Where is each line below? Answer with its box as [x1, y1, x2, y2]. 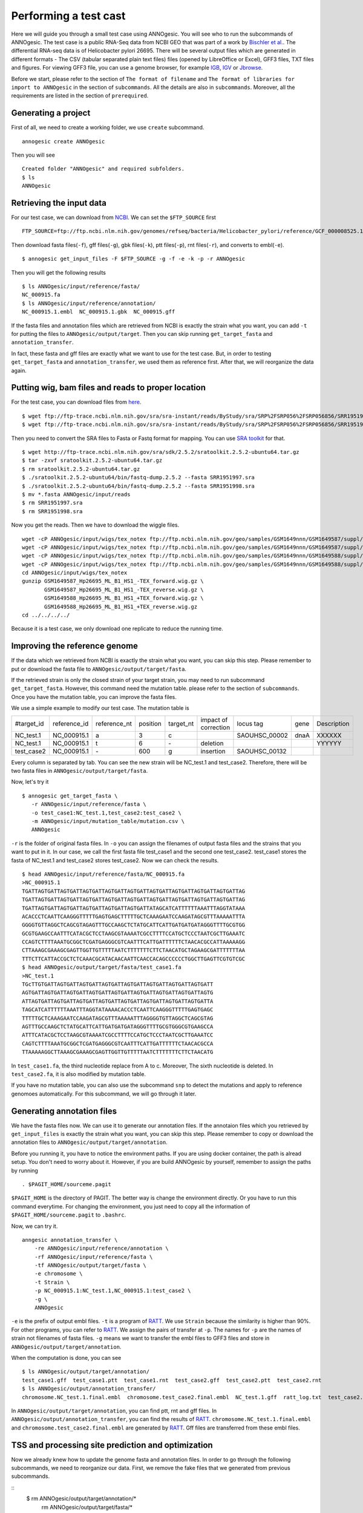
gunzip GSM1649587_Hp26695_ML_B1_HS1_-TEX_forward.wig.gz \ [22, 578, 204, 585]
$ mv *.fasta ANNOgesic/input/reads [22, 491, 131, 497]
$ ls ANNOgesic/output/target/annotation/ [22, 1368, 150, 1375]
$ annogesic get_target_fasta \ [22, 792, 118, 799]
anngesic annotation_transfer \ [22, 1236, 118, 1243]
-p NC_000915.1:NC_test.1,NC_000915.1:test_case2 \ [34, 1287, 191, 1295]
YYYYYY [316, 739, 342, 747]
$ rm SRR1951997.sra [22, 499, 83, 507]
